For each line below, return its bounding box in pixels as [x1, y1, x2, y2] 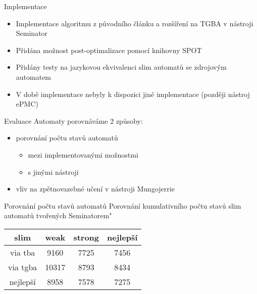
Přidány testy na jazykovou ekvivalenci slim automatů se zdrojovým [16, 62, 227, 72]
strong [73, 231, 99, 243]
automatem [16, 71, 52, 82]
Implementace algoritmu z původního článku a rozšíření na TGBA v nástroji [16, 18, 253, 28]
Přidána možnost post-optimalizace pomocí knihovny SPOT [16, 44, 202, 55]
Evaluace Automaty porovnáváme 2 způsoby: [4, 115, 143, 126]
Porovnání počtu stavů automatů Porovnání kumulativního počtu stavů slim [4, 200, 241, 211]
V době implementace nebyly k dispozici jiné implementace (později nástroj [16, 88, 250, 99]
